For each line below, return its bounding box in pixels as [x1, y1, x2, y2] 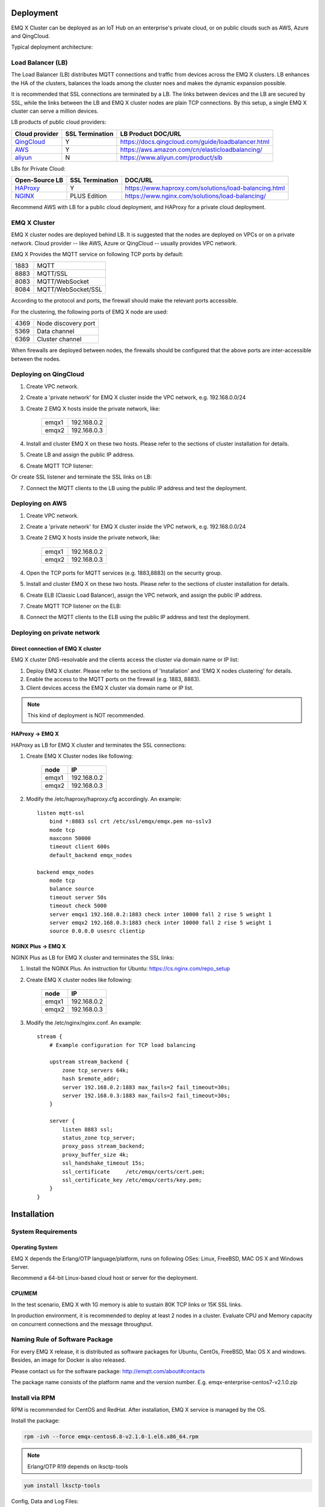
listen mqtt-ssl [37, 810, 85, 816]
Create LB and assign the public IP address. [26, 451, 135, 458]
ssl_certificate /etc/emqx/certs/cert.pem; [62, 1168, 205, 1175]
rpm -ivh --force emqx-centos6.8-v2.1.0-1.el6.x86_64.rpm [23, 1433, 199, 1440]
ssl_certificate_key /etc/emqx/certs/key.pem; [62, 1176, 202, 1183]
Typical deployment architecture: [11, 43, 93, 51]
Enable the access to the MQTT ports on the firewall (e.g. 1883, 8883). [26, 676, 201, 683]
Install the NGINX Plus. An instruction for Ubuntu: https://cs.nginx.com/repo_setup [26, 965, 231, 972]
